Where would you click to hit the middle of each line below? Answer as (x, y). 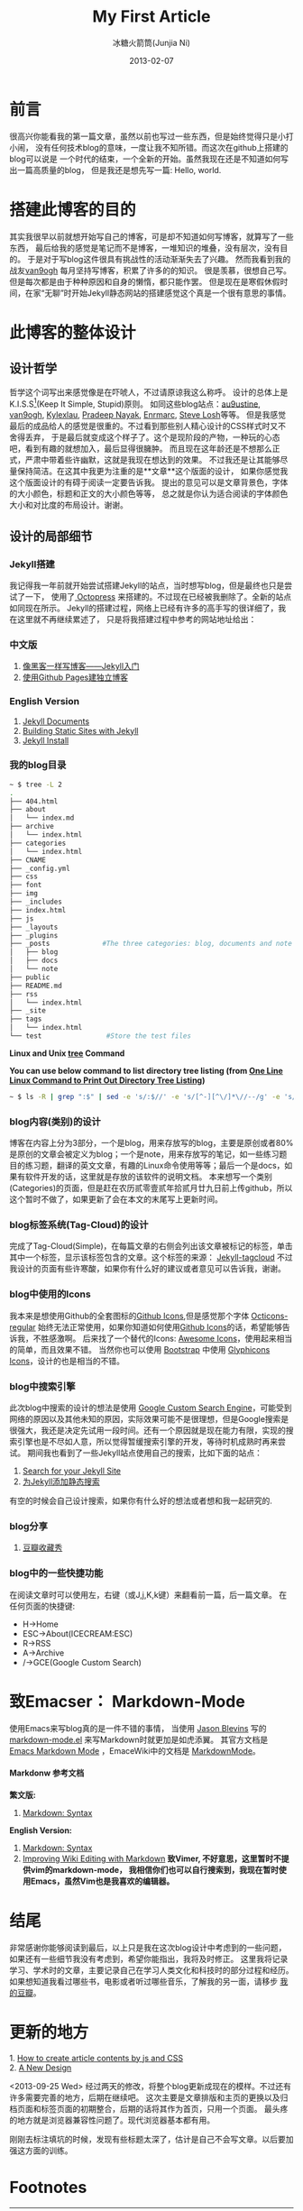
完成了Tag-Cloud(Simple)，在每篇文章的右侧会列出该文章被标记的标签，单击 (151, 1246)
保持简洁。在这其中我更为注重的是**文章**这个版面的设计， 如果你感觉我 (152, 472)
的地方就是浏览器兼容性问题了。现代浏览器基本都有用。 (112, 2120)
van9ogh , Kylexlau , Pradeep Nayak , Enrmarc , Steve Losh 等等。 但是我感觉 (148, 415)
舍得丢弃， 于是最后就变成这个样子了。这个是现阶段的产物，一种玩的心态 (145, 437)
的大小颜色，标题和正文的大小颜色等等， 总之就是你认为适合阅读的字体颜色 (149, 494)
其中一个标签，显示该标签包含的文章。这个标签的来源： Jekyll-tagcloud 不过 (151, 1257)
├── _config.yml (40, 868)
